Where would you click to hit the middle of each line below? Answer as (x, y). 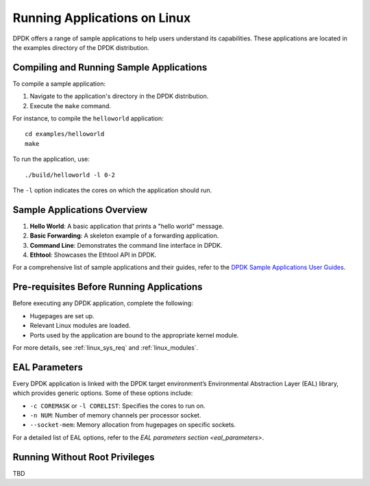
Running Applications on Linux (102, 18)
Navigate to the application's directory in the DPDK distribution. (119, 97)
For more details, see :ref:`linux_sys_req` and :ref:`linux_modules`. (106, 347)
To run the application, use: (51, 159)
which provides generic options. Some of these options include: (103, 393)
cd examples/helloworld (65, 134)
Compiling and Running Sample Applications (110, 67)
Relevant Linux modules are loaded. (80, 326)
